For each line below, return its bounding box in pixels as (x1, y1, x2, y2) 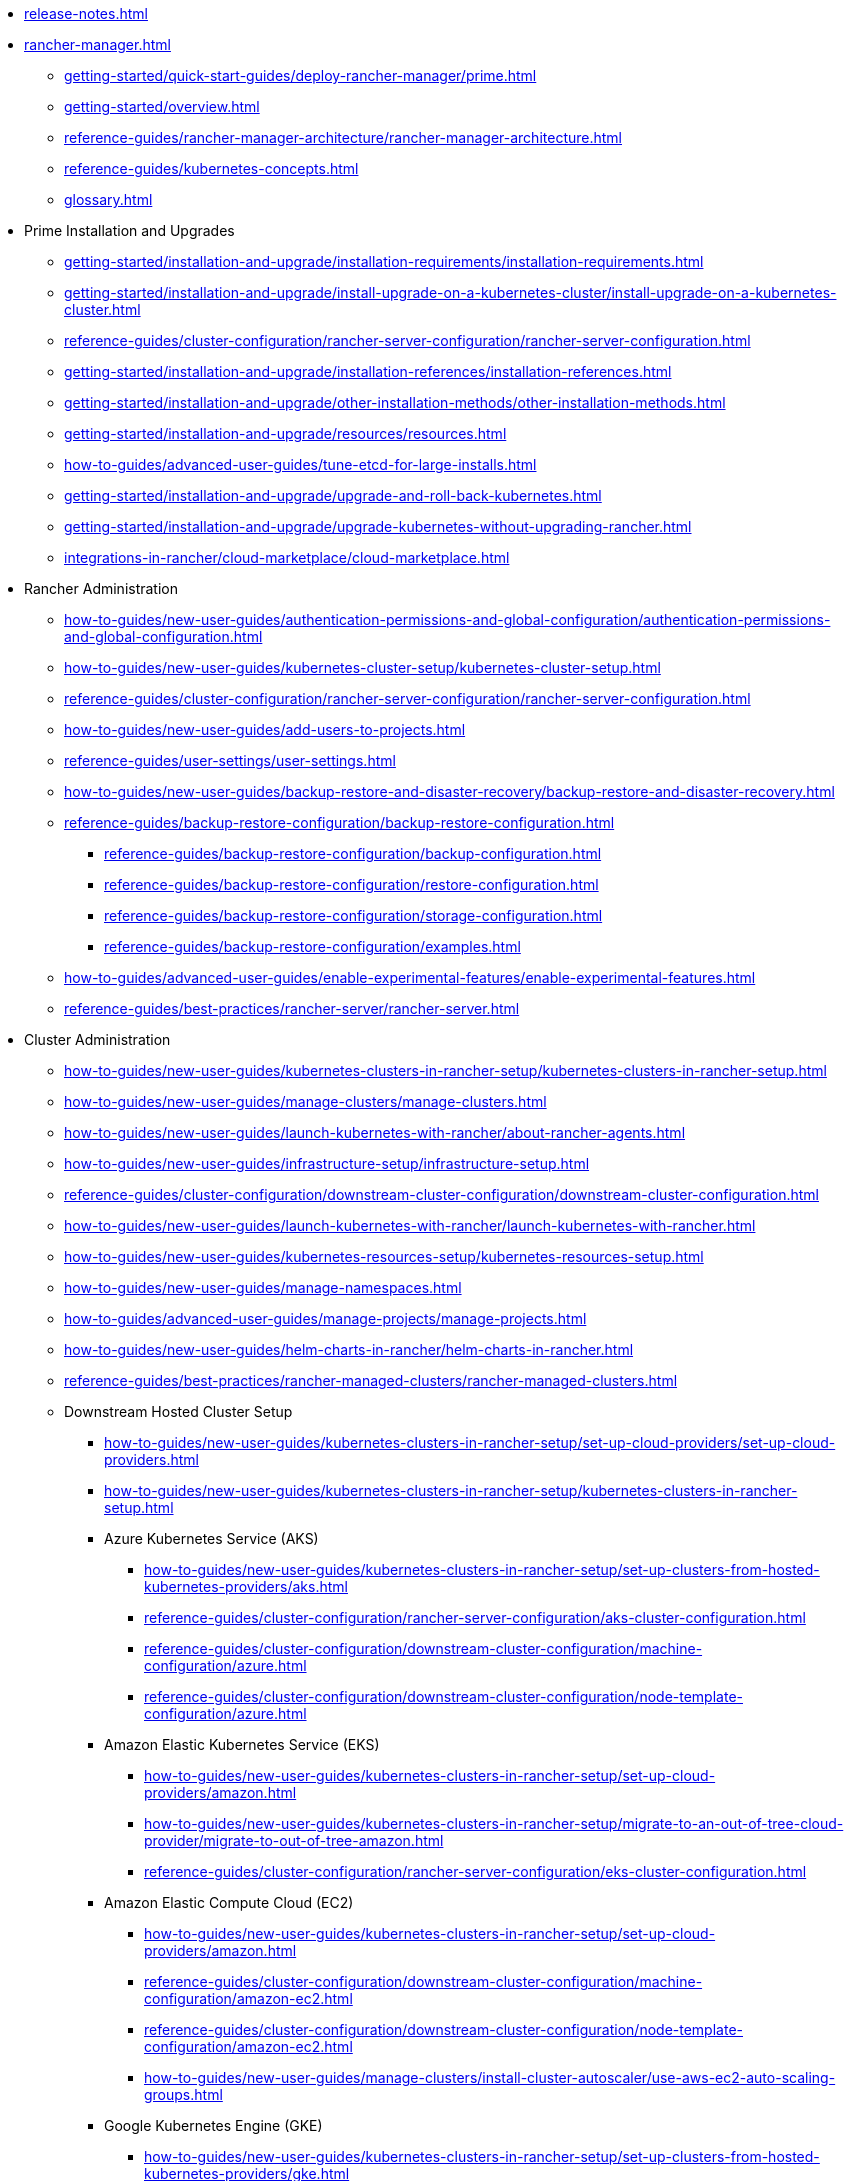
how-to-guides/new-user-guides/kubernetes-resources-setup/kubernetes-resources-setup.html (64, 1248, 704, 1265)
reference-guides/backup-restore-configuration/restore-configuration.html (104, 876, 599, 893)
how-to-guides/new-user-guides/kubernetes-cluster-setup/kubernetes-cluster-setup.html (64, 659, 661, 676)
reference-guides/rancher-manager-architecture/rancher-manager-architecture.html (64, 129, 622, 146)
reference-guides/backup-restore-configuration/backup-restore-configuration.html (64, 814, 615, 831)
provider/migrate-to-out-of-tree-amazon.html (144, 1832, 444, 1849)
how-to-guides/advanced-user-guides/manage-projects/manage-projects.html (64, 1310, 587, 1327)
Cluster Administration (24, 1031, 171, 1048)
